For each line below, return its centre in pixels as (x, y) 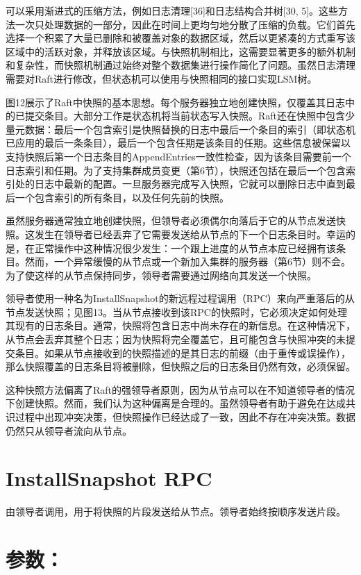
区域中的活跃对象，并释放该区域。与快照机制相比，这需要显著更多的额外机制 (180, 51)
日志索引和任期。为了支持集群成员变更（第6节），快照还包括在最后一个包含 (176, 170)
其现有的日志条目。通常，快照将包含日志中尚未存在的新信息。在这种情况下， (180, 325)
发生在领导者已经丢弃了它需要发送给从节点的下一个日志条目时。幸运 (190, 234)
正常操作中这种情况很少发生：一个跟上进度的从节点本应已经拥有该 (185, 248)
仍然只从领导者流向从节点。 (69, 430)
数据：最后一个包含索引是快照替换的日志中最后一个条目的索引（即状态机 (190, 129)
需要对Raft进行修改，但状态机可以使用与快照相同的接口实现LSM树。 (161, 78)
